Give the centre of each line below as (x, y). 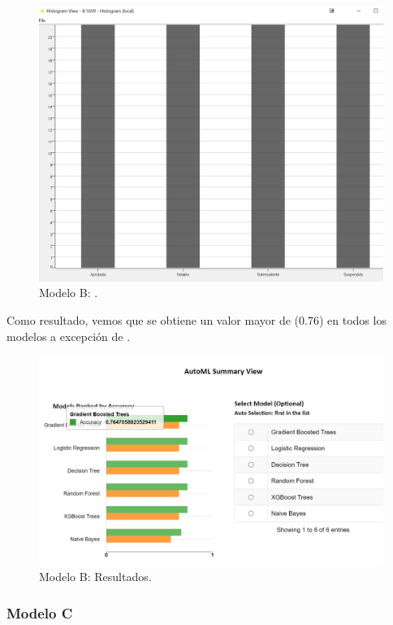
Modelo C (40, 612)
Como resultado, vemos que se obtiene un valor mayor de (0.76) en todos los (196, 320)
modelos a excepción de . (69, 336)
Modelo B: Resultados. (95, 577)
